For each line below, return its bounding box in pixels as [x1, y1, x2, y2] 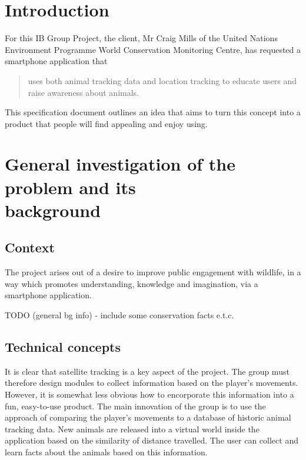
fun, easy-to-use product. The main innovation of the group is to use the [5, 399, 266, 412]
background [5, 198, 101, 222]
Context [5, 238, 55, 256]
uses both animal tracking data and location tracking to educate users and [28, 74, 297, 86]
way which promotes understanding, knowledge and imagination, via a [5, 277, 258, 289]
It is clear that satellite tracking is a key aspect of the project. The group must [5, 365, 290, 377]
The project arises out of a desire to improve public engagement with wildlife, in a [5, 266, 301, 278]
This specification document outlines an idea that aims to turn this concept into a [5, 106, 301, 118]
